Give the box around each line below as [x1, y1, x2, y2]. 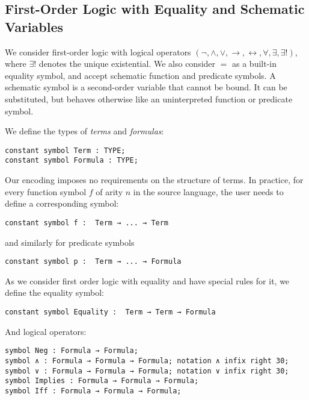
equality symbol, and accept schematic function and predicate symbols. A [5, 69, 276, 81]
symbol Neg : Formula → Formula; [5, 346, 138, 355]
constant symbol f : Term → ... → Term [5, 218, 169, 227]
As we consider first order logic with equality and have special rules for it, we [5, 274, 290, 287]
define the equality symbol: [5, 286, 104, 299]
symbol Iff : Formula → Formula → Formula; [5, 386, 182, 395]
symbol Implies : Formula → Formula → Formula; [5, 377, 199, 386]
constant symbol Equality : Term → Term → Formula [5, 307, 216, 316]
